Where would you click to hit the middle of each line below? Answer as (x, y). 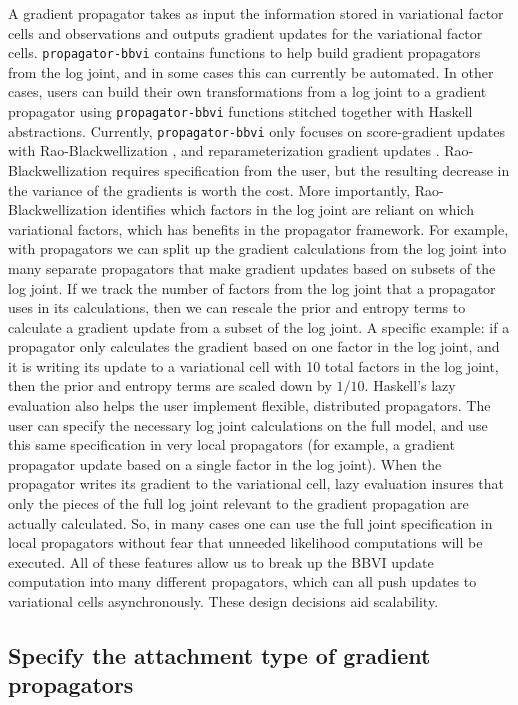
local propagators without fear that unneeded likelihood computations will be (245, 542)
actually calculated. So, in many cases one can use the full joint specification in (250, 522)
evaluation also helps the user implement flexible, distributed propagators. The (249, 405)
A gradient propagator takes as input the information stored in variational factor (256, 13)
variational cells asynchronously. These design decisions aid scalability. (223, 601)
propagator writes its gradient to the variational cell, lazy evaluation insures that (256, 483)
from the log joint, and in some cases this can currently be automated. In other (251, 71)
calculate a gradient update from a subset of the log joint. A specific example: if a (259, 326)
